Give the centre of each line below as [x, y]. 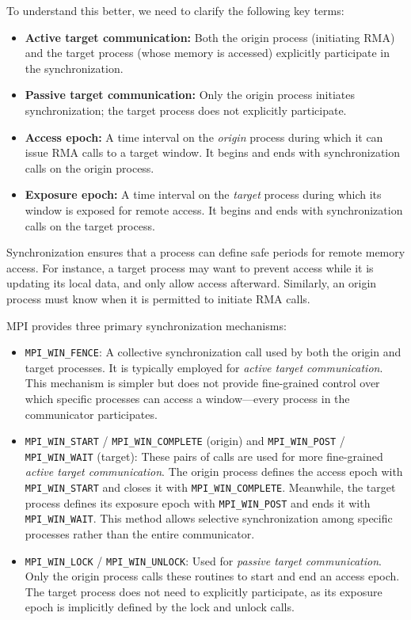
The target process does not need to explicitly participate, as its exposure [204, 591]
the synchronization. [74, 68]
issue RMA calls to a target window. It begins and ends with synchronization [213, 152]
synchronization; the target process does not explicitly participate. [186, 110]
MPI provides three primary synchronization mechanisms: [147, 325]
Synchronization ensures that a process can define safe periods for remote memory [206, 252]
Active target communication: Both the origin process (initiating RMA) [210, 37]
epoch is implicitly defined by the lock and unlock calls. [160, 607]
